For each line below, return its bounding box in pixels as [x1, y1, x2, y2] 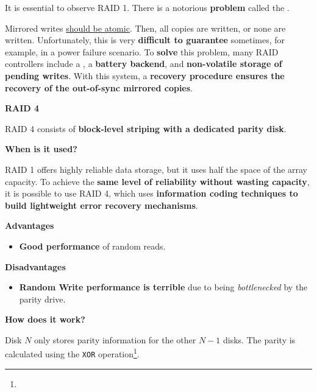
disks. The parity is [223, 333, 296, 346]
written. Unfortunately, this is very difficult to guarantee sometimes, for [5, 33, 285, 46]
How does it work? [5, 313, 85, 326]
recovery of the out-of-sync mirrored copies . [5, 81, 193, 94]
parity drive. [19, 292, 66, 305]
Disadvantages [5, 260, 66, 273]
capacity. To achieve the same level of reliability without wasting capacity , [5, 175, 310, 187]
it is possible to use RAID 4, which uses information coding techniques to [5, 187, 298, 200]
